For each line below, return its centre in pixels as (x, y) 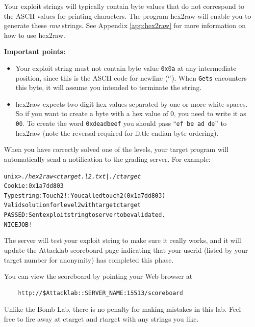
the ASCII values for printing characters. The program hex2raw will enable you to (127, 15)
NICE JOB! (18, 224)
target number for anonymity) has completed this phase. (89, 259)
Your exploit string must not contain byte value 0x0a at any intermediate (126, 68)
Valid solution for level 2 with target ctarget (73, 205)
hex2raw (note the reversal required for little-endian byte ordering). (117, 133)
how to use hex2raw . (35, 35)
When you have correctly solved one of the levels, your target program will (116, 149)
